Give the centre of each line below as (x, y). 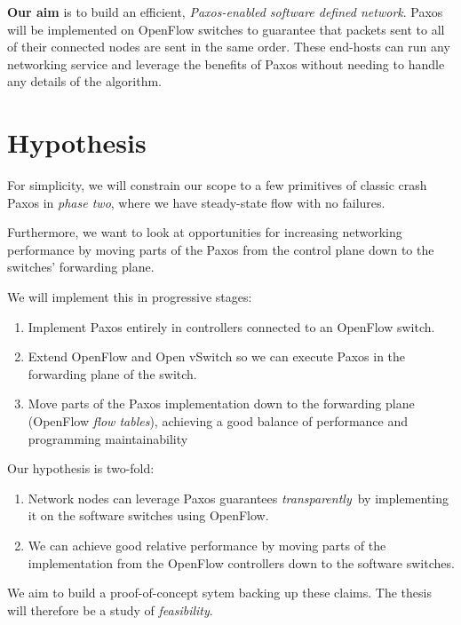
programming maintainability (108, 438)
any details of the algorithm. (84, 81)
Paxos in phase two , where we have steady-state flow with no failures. (196, 202)
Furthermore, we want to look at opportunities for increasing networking (205, 232)
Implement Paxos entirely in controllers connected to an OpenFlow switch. (231, 326)
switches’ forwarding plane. (81, 267)
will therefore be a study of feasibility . (110, 609)
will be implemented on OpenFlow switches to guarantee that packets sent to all (226, 29)
